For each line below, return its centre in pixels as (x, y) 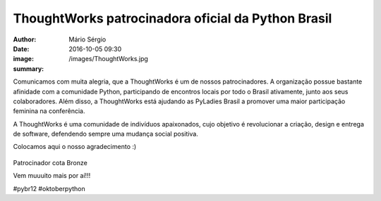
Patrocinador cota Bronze (50, 162)
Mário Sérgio (87, 39)
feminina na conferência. (49, 111)
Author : (25, 39)
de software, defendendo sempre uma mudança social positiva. (106, 134)
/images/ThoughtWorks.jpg (108, 59)
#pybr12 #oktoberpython (49, 188)
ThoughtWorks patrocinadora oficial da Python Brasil (173, 18)
